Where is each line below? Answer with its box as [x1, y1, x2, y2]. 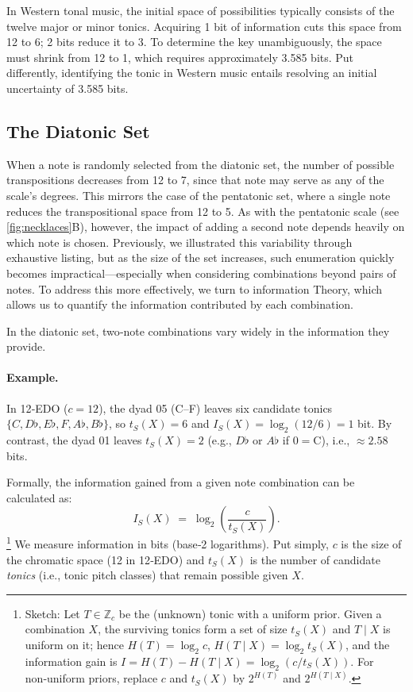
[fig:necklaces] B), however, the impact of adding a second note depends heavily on [6, 218, 405, 235]
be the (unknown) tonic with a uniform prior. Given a [118, 605, 382, 621]
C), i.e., [313, 432, 350, 448]
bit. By [357, 415, 392, 432]
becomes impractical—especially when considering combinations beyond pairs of [6, 264, 396, 281]
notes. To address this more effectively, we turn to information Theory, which [6, 280, 382, 297]
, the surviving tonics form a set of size [98, 621, 288, 637]
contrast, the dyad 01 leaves [6, 432, 142, 448]
